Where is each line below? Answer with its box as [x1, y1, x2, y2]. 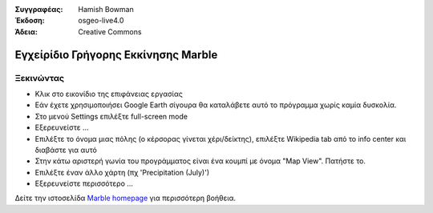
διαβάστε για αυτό [34, 145, 98, 155]
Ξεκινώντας [14, 72, 64, 83]
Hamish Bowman [78, 5, 134, 14]
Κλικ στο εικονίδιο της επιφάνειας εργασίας [34, 89, 184, 98]
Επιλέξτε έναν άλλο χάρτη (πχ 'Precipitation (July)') [34, 167, 210, 177]
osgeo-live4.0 [78, 16, 124, 26]
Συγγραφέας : [14, 5, 63, 14]
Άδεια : [14, 26, 38, 36]
